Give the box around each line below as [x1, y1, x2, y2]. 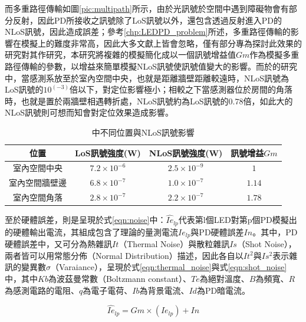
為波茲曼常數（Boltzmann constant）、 [48, 272, 192, 285]
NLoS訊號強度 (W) [149, 146, 223, 159]
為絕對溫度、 [199, 272, 249, 285]
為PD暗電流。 [196, 284, 251, 296]
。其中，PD [252, 225, 298, 238]
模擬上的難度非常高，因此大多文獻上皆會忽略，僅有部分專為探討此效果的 [21, 37, 302, 49]
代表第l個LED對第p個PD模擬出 [178, 213, 297, 226]
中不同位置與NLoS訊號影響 [91, 126, 195, 138]
